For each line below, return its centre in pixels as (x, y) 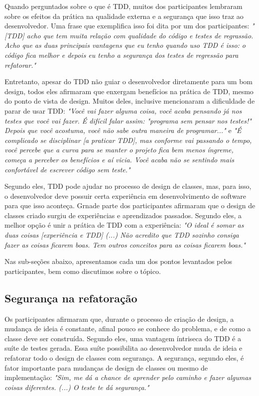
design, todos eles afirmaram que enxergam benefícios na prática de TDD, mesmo (129, 91)
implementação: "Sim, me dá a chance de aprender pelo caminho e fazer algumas (128, 377)
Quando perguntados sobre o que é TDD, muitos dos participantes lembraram (124, 6)
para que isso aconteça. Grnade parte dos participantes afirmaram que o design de (130, 205)
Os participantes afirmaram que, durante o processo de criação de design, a (119, 319)
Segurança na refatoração (71, 298)
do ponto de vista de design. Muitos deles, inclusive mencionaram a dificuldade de (130, 101)
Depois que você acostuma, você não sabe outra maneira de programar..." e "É (123, 130)
